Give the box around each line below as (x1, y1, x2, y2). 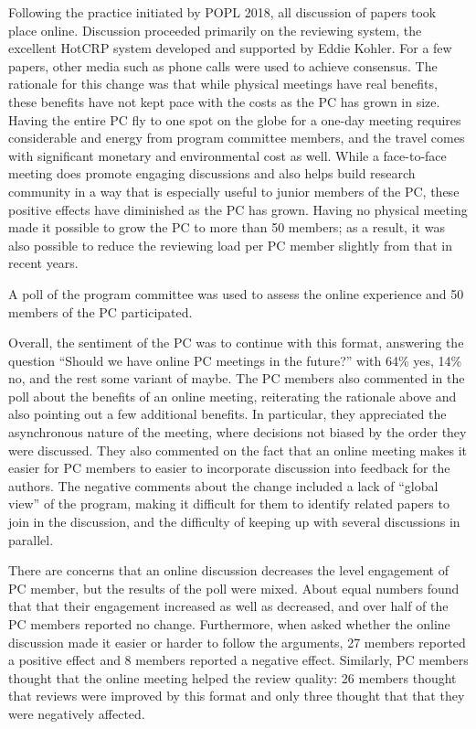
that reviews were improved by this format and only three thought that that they (8, 686, 465, 705)
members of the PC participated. (8, 302, 193, 321)
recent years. (8, 253, 79, 273)
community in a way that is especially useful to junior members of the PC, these (8, 181, 460, 200)
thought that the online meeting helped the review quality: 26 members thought (8, 668, 457, 687)
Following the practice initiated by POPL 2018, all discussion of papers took (8, 3, 437, 21)
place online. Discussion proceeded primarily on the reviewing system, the (8, 20, 422, 39)
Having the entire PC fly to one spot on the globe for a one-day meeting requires (8, 110, 461, 129)
